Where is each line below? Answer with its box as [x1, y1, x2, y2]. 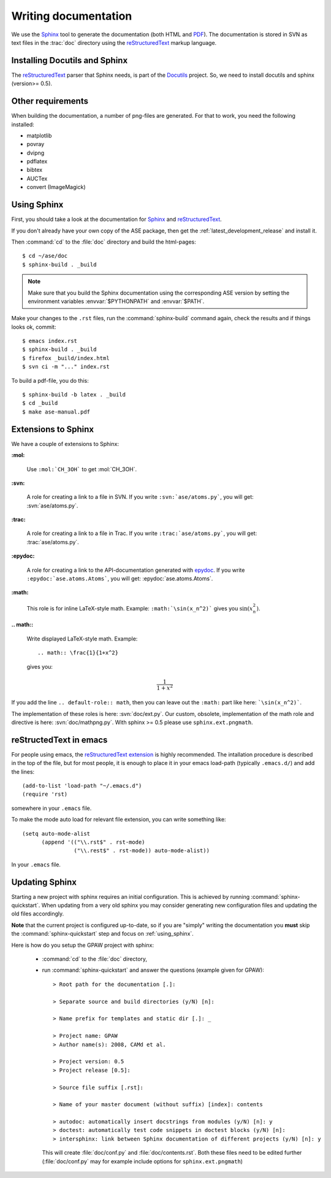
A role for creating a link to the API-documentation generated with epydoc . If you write [26, 566, 245, 574]
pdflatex [26, 158, 48, 165]
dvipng [26, 149, 45, 156]
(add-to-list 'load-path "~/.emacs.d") [22, 782, 142, 790]
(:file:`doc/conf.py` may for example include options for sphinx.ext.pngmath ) [42, 1157, 243, 1165]
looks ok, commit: [11, 323, 56, 331]
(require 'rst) [22, 791, 68, 798]
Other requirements [11, 96, 89, 107]
